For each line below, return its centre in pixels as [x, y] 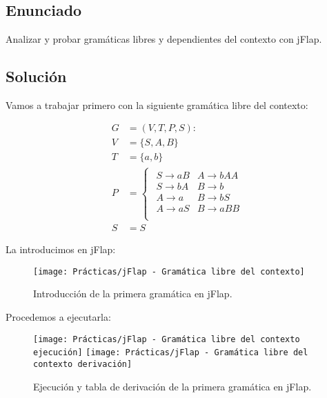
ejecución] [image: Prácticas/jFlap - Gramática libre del [171, 353]
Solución [36, 76]
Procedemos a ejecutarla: [58, 317]
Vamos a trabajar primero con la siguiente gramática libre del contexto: [157, 105]
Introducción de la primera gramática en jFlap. [133, 293]
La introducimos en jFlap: [61, 249]
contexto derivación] [83, 364]
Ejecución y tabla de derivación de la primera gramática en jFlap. [172, 386]
